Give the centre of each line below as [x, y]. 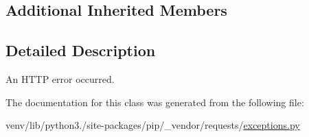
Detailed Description [81, 50]
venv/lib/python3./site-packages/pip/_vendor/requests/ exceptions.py [153, 125]
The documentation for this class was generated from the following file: [155, 102]
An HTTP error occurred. [60, 78]
